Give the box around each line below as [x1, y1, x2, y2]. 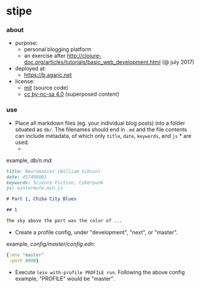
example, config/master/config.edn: [6, 240, 96, 248]
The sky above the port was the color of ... [6, 218, 122, 224]
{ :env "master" [6, 252, 45, 258]
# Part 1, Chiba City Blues [6, 196, 77, 202]
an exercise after [23, 52, 66, 60]
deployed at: [14, 65, 46, 72]
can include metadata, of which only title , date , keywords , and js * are [14, 132, 192, 139]
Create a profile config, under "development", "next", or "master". [14, 228, 178, 236]
